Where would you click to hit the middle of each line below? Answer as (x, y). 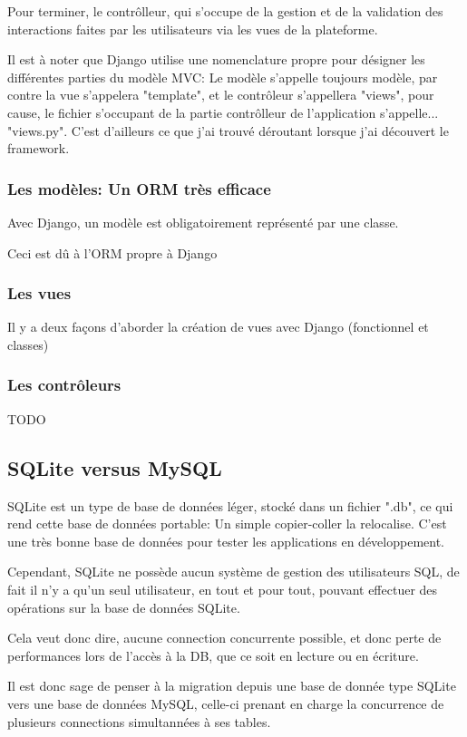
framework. (39, 148)
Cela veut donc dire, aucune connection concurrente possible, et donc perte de (224, 638)
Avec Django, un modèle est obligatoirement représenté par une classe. (203, 222)
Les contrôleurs (64, 385)
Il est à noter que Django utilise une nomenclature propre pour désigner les (216, 59)
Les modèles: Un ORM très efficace (139, 188)
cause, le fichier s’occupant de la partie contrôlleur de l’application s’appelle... (223, 112)
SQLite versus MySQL (115, 467)
